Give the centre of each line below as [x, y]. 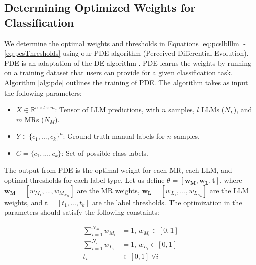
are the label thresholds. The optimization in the [167, 202]
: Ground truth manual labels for [114, 136]
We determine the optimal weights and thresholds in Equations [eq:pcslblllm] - [125, 43]
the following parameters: [43, 92]
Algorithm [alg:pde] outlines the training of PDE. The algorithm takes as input [126, 82]
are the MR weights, [108, 190]
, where [231, 180]
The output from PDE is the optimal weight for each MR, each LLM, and [118, 170]
